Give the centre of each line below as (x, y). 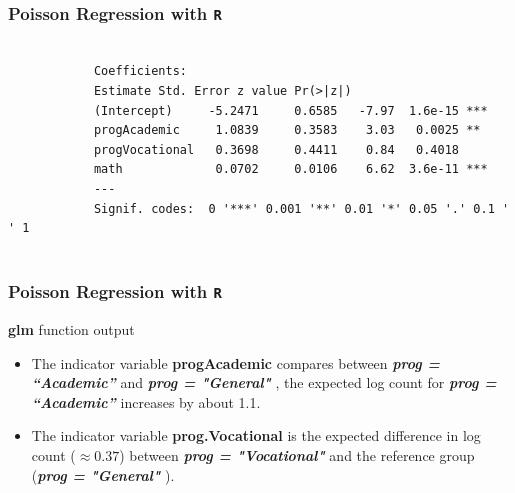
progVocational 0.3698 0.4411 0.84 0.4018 (276, 149)
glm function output (71, 329)
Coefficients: (140, 71)
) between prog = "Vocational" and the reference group (297, 455)
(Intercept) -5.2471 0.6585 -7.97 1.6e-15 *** (290, 110)
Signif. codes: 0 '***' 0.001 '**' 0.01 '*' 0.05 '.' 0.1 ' (301, 208)
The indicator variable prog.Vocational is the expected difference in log (256, 435)
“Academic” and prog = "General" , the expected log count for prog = (264, 382)
